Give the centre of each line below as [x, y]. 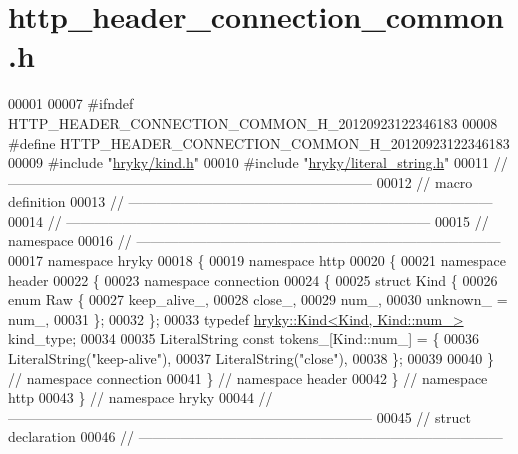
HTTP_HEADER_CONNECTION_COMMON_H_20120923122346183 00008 [253, 122]
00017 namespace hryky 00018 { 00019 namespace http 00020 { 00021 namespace [257, 260]
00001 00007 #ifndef [71, 103]
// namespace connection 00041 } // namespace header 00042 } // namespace [248, 377]
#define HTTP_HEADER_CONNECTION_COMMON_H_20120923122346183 [259, 142]
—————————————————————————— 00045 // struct [239, 416]
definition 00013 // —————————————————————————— [250, 201]
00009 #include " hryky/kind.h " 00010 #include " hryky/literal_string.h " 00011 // [258, 162]
